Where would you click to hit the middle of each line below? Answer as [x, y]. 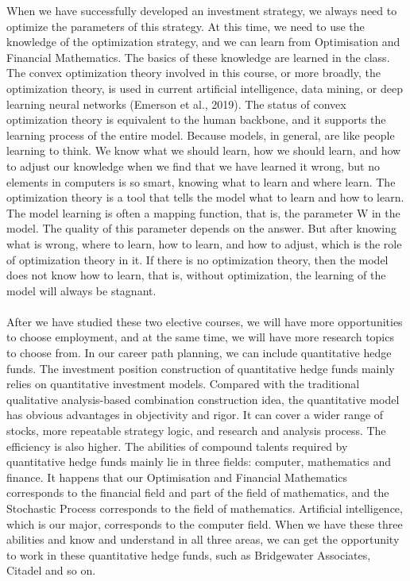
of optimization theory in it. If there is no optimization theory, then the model [197, 259]
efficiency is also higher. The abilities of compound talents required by [177, 446]
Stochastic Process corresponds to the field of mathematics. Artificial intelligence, [205, 508]
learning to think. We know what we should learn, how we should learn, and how [204, 150]
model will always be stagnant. [81, 290]
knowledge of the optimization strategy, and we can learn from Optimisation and [203, 42]
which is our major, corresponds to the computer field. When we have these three [205, 523]
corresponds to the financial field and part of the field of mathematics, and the [198, 493]
